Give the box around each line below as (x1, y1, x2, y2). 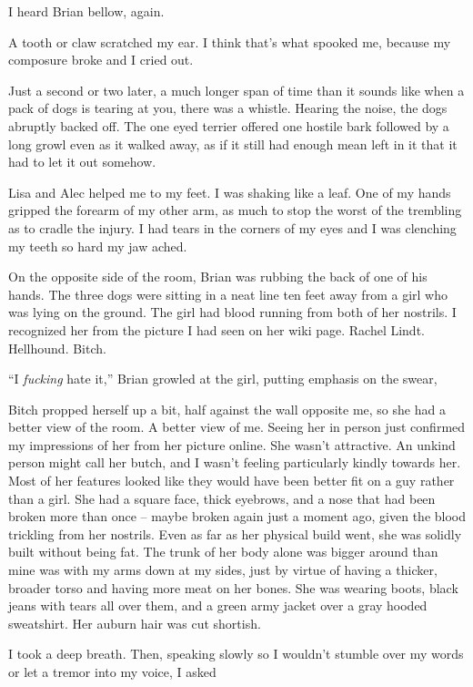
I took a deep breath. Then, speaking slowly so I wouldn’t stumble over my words (8, 644, 464, 663)
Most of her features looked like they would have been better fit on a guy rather (8, 471, 455, 490)
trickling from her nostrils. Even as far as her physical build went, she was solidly (8, 524, 462, 543)
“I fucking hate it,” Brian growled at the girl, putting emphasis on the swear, (8, 369, 438, 388)
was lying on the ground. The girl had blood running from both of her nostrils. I (8, 302, 457, 322)
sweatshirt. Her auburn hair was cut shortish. (8, 613, 261, 632)
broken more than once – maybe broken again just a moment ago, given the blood (8, 507, 467, 526)
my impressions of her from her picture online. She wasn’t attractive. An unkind (8, 435, 456, 454)
